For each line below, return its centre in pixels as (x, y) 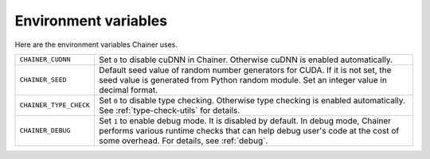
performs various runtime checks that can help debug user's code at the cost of (249, 130)
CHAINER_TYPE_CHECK (55, 105)
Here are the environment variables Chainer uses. (96, 45)
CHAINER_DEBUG (45, 131)
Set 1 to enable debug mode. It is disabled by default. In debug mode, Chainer (245, 121)
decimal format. (129, 90)
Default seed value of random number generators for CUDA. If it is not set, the (245, 70)
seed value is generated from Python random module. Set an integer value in (243, 79)
